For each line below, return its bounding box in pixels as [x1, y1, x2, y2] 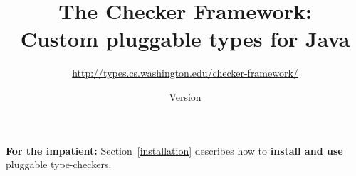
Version [169, 89, 201, 104]
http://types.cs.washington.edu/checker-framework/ [72, 65, 298, 80]
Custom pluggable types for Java [20, 24, 350, 53]
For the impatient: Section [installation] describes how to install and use [6, 143, 343, 158]
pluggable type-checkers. [6, 157, 112, 172]
